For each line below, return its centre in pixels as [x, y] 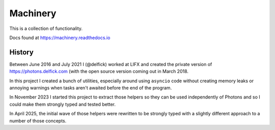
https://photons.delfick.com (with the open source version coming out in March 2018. [99, 72]
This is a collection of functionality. [46, 28]
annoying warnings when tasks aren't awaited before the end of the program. [91, 88]
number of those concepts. [38, 121]
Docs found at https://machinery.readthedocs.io [60, 38]
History [22, 52]
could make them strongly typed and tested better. [62, 104]
